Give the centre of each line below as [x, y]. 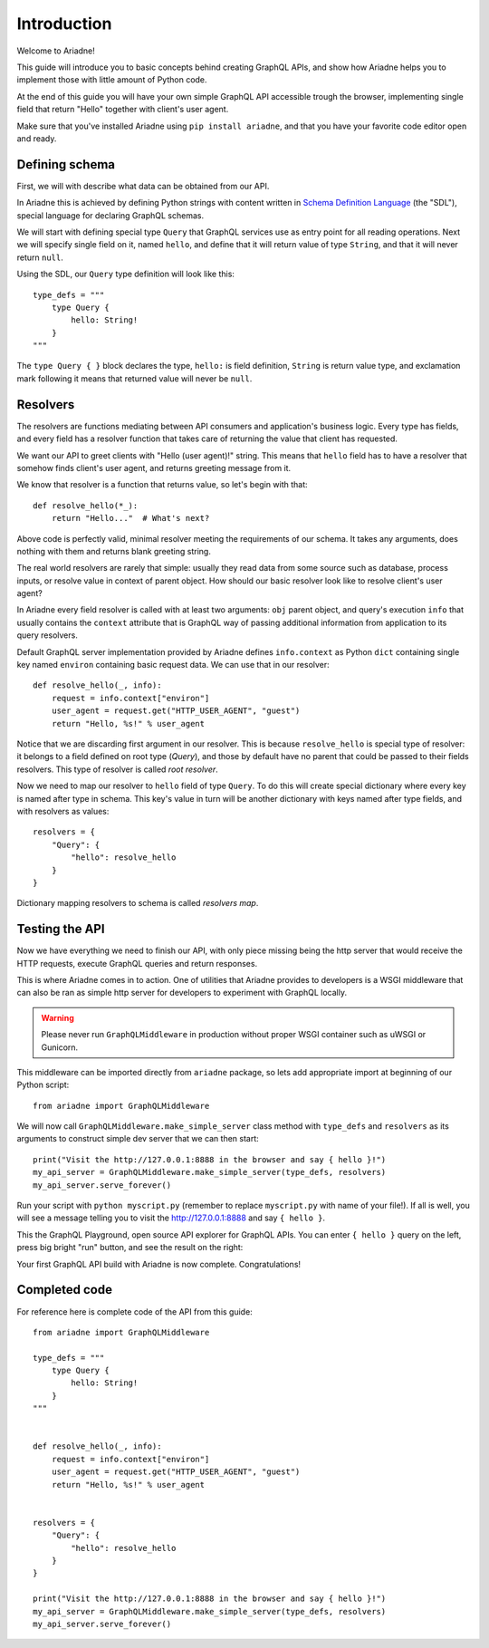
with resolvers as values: [63, 811]
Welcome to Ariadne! [56, 51]
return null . [40, 257]
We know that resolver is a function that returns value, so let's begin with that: [162, 485]
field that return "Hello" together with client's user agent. [123, 110]
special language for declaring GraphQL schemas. [110, 215]
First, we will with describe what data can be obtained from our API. [143, 186]
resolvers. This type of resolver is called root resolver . [118, 769]
